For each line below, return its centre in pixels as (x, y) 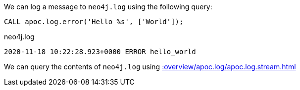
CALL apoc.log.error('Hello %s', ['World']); (94, 22)
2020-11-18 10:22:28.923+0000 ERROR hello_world (100, 52)
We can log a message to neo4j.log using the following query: (108, 7)
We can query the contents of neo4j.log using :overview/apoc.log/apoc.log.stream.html (150, 67)
